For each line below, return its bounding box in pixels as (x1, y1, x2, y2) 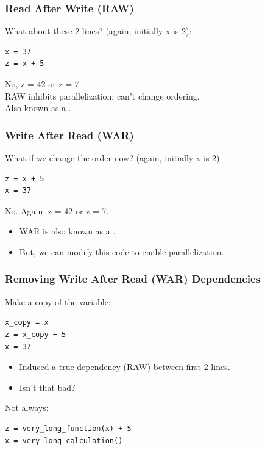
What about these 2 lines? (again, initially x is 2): (5, 24, 192, 37)
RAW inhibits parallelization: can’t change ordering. (5, 89, 200, 102)
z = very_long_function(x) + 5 (5, 424, 132, 433)
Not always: (5, 401, 49, 414)
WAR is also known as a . (19, 225, 116, 238)
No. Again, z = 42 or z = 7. (5, 204, 109, 217)
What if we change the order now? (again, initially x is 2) (5, 151, 220, 164)
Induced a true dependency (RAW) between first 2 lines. (19, 360, 230, 373)
